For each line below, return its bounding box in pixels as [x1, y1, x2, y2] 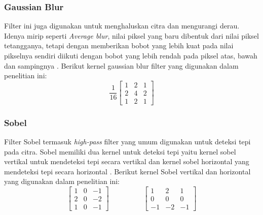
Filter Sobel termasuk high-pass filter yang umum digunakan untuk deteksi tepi [4, 136, 251, 147]
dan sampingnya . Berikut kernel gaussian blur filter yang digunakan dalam [4, 60, 239, 71]
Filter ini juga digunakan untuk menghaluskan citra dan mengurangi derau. [4, 20, 240, 31]
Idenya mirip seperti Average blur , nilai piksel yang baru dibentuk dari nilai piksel [4, 30, 259, 41]
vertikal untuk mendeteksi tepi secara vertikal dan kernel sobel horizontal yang [4, 156, 249, 167]
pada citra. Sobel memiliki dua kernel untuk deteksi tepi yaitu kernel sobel [4, 146, 236, 157]
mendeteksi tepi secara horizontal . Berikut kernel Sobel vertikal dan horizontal [4, 166, 251, 176]
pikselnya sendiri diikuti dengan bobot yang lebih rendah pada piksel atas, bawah [4, 50, 257, 60]
